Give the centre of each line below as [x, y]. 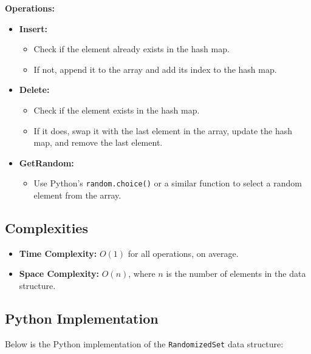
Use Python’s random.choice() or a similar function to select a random [168, 183]
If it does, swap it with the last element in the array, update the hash [163, 130]
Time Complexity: [58, 253]
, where [142, 274]
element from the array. [77, 195]
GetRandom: [46, 162]
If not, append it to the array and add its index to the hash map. [155, 69]
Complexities [46, 227]
